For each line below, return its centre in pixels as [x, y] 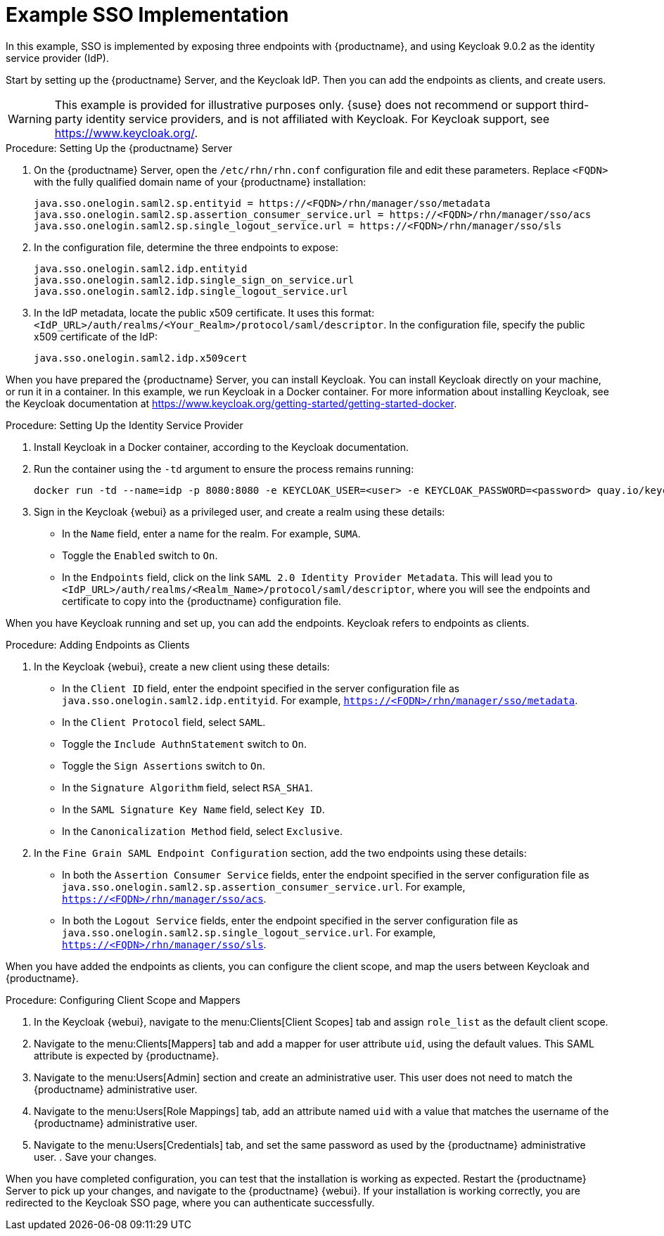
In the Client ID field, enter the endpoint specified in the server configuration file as [261, 688]
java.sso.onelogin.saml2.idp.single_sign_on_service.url [194, 280]
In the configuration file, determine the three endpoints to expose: [186, 247]
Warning [30, 119]
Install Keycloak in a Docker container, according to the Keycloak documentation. [222, 447]
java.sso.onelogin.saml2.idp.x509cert [141, 358]
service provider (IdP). [57, 58]
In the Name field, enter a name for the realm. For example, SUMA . [211, 533]
